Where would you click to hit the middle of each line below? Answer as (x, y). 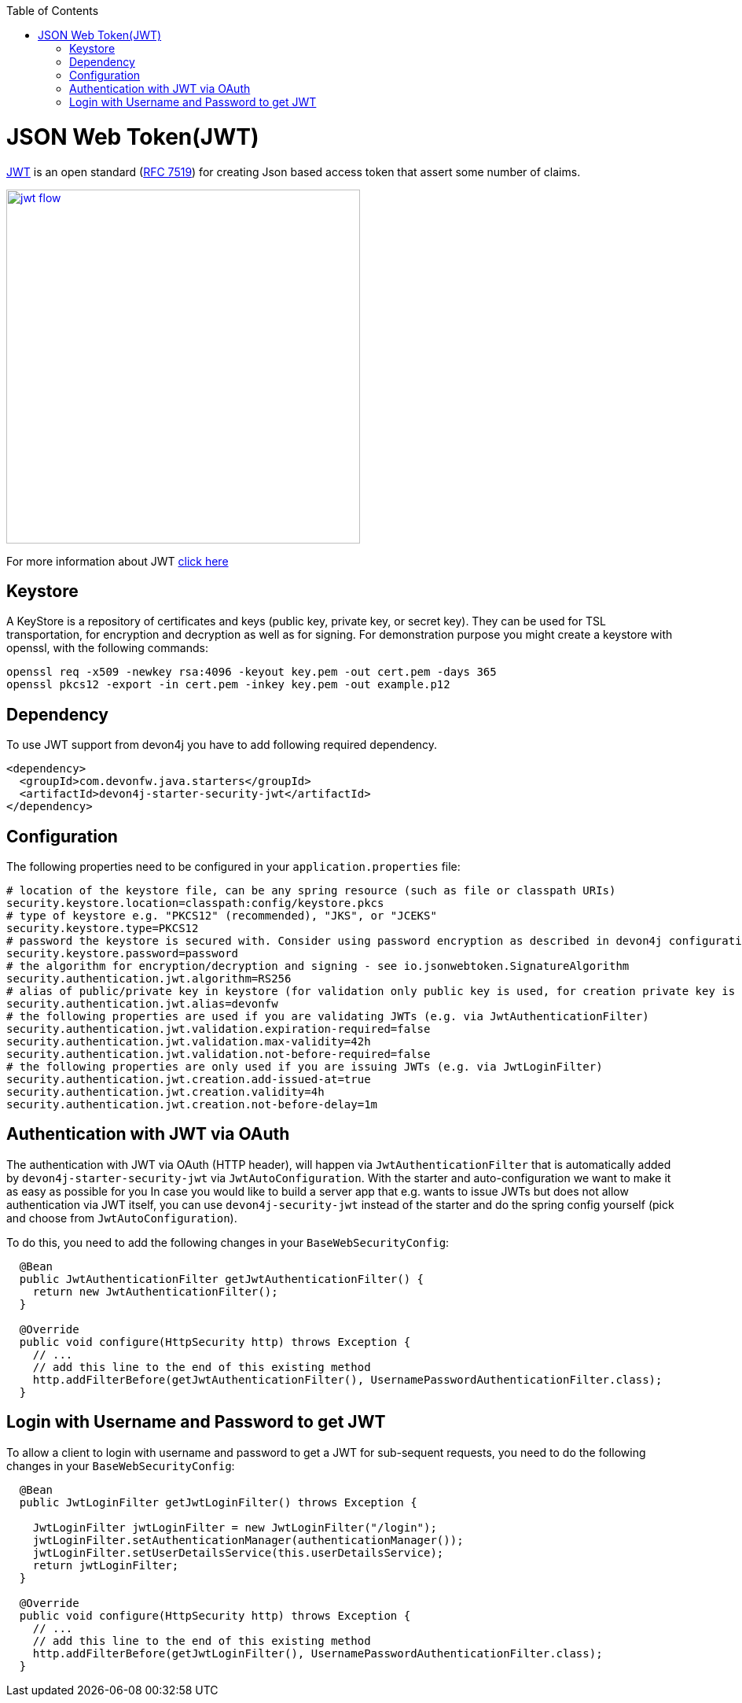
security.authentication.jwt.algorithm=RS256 (149, 979)
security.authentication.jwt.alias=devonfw (142, 1004)
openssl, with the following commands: (107, 648)
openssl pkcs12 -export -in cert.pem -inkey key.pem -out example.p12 (228, 685)
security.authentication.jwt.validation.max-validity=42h (189, 1042)
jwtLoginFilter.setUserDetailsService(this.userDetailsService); (238, 1552)
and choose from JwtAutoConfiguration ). (122, 1218)
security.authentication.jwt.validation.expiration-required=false (219, 1029)
